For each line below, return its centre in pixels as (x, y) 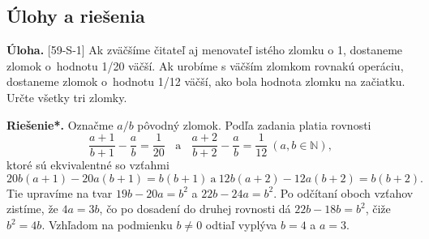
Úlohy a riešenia (76, 16)
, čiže (378, 209)
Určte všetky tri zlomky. (67, 97)
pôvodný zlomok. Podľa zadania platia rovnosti (254, 124)
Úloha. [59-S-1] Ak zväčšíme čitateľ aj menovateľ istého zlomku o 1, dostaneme (205, 50)
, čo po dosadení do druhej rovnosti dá (195, 209)
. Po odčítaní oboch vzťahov (343, 192)
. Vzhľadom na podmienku (107, 225)
